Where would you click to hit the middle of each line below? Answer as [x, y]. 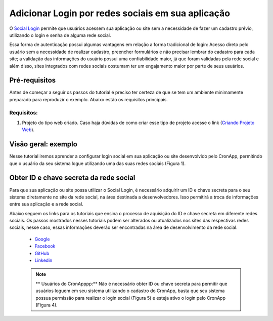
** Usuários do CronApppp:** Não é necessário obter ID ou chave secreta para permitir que [131, 284]
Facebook [45, 246]
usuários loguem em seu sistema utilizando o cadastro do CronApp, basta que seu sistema [130, 291]
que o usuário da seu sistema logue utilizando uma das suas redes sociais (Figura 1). [98, 163]
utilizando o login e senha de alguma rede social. [60, 35]
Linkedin [43, 260]
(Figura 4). [47, 305]
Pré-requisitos [33, 80]
